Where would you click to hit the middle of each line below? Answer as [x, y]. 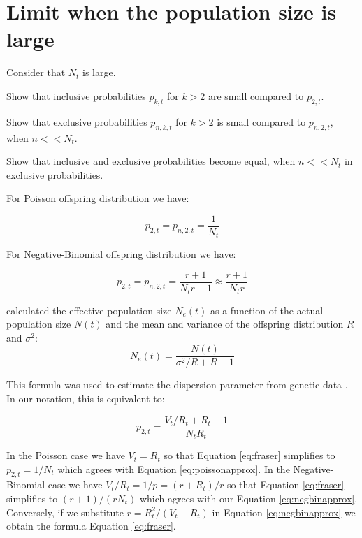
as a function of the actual [267, 310]
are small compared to [256, 95]
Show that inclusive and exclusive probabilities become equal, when [151, 161]
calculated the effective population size [89, 310]
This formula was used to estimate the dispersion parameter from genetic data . [177, 385]
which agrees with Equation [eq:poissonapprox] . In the [174, 468]
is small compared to [261, 121]
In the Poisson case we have [66, 455]
